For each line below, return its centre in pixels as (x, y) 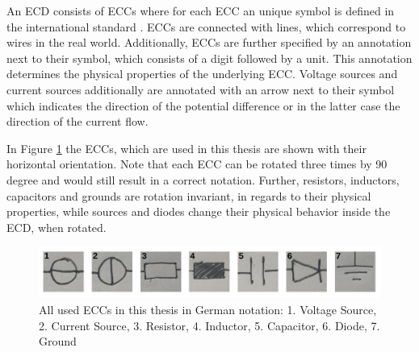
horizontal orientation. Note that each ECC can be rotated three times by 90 (197, 164)
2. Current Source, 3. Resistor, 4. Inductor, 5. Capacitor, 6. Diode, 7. (209, 325)
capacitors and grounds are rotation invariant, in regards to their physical (189, 195)
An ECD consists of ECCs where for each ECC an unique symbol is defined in (201, 10)
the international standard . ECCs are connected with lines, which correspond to (206, 26)
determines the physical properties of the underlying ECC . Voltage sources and (202, 74)
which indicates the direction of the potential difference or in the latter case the (203, 105)
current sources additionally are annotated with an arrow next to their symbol (201, 89)
